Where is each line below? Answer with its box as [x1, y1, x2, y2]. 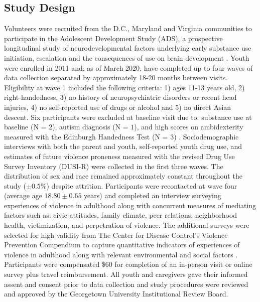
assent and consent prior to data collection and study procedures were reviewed [4, 278, 248, 289]
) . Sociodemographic [174, 131, 239, 141]
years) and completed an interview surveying [84, 190, 221, 201]
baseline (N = [4, 121, 47, 132]
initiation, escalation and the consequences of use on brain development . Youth [4, 52, 249, 63]
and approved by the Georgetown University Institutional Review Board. [4, 288, 228, 299]
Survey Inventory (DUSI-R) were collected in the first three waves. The [4, 161, 223, 171]
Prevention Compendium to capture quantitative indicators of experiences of [4, 239, 240, 250]
